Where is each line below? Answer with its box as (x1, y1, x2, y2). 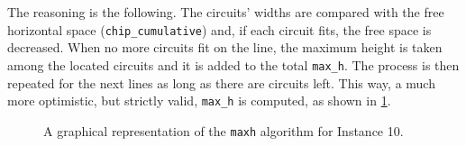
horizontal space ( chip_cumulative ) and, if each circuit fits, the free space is (7, 20, 432, 39)
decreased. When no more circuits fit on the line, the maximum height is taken (7, 38, 443, 57)
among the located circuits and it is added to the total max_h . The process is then (7, 55, 460, 74)
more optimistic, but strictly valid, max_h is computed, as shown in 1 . (7, 91, 391, 110)
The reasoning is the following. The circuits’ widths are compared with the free (7, 3, 444, 21)
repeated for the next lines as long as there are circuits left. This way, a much (7, 73, 435, 92)
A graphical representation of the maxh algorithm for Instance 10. (43, 121, 404, 140)
